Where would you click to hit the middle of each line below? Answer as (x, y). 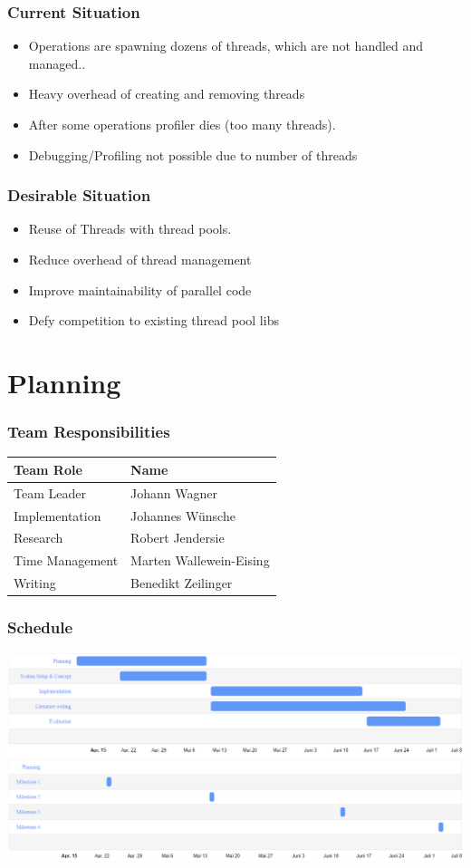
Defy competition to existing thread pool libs (154, 320)
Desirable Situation (79, 195)
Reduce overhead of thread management (140, 259)
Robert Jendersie (178, 538)
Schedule (40, 627)
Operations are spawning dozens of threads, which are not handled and (226, 46)
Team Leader (50, 492)
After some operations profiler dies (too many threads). (182, 124)
